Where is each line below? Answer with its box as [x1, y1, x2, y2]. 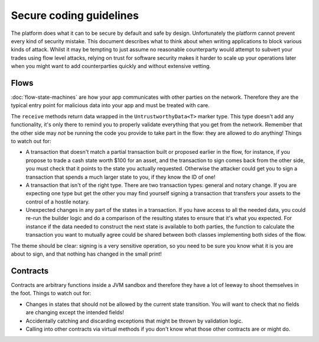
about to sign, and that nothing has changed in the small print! [11, 250, 162, 257]
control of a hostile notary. [25, 198, 90, 205]
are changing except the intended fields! [25, 309, 124, 316]
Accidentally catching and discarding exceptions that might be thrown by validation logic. [25, 317, 243, 324]
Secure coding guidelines [11, 9, 139, 22]
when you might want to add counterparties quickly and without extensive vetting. [11, 63, 211, 70]
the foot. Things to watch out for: [11, 290, 92, 297]
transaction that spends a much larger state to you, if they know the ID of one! [25, 173, 216, 180]
